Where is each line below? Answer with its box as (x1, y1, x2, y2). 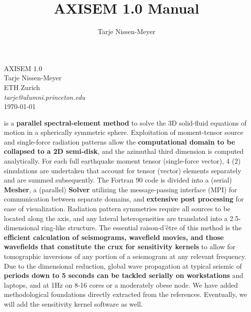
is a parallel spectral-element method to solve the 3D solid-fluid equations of (4, 117, 247, 128)
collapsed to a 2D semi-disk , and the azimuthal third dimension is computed (4, 146, 244, 156)
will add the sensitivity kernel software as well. (4, 298, 143, 309)
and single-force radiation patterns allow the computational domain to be (4, 136, 235, 147)
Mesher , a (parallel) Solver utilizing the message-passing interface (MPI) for (4, 184, 237, 194)
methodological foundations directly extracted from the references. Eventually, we (4, 289, 247, 299)
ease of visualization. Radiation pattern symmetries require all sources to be (4, 203, 231, 214)
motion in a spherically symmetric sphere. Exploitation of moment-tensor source (4, 127, 243, 137)
